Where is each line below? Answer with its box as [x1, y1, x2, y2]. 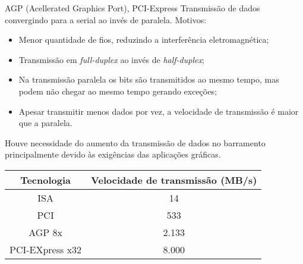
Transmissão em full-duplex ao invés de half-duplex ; [18, 53, 204, 65]
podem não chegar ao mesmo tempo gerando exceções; [18, 84, 217, 97]
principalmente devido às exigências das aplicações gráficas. [5, 148, 221, 161]
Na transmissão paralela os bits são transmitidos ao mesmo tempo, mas [18, 73, 279, 86]
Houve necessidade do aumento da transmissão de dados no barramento [5, 136, 266, 149]
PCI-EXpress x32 [10, 242, 82, 256]
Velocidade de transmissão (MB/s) [91, 172, 257, 187]
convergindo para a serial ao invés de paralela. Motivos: [5, 13, 207, 26]
